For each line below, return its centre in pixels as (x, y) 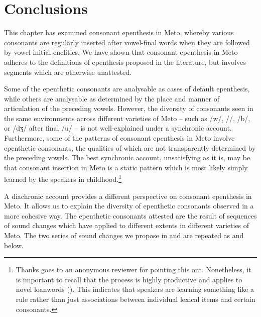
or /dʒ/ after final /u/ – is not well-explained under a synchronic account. (118, 128)
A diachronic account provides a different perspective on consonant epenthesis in (128, 196)
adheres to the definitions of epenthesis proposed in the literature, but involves (125, 62)
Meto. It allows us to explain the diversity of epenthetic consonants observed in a (129, 206)
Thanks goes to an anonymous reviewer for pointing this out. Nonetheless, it (134, 270)
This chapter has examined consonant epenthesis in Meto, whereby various (119, 32)
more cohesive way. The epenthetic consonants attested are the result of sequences (130, 215)
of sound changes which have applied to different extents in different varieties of (127, 225)
